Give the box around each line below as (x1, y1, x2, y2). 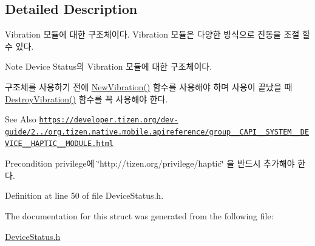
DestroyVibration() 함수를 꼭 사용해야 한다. (5, 92, 168, 105)
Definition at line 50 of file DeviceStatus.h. (5, 189, 164, 202)
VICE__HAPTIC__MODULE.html (5, 139, 113, 148)
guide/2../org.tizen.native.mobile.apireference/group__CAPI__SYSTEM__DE (5, 127, 310, 136)
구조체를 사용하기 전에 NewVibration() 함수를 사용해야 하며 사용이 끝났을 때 (5, 80, 293, 93)
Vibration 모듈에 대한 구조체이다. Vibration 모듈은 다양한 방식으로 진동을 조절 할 (5, 28, 310, 41)
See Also (5, 113, 36, 125)
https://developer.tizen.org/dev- (39, 116, 178, 125)
